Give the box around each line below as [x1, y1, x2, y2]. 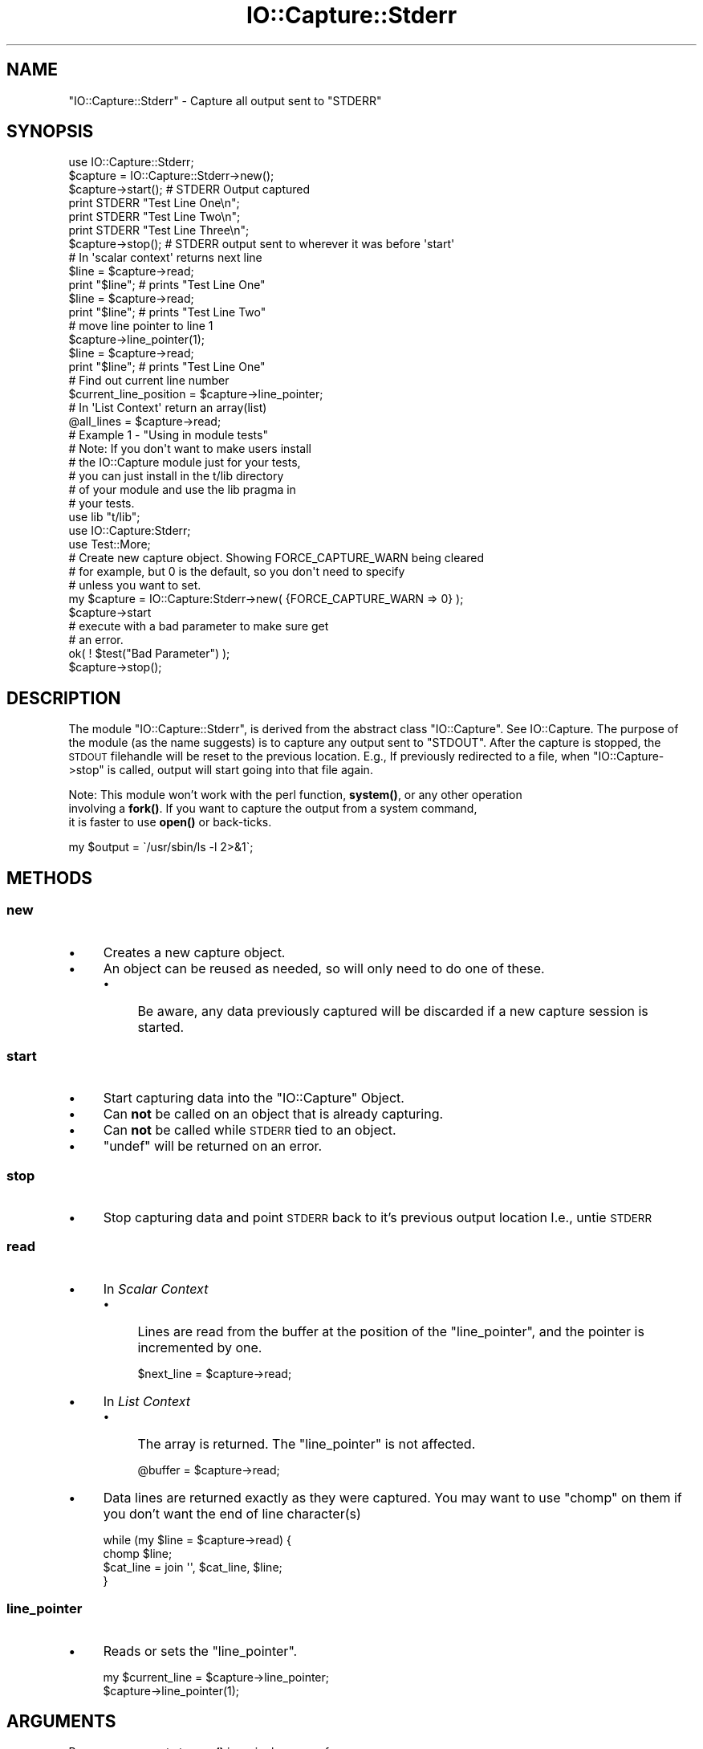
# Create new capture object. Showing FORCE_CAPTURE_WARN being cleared [68, 551, 485, 565]
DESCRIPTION [6, 687, 121, 708]
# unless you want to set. [68, 578, 201, 593]
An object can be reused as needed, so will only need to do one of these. [103, 960, 545, 976]
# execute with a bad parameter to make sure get [68, 619, 329, 634]
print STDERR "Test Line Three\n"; [68, 223, 250, 238]
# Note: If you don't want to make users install [68, 442, 311, 456]
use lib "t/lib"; [68, 510, 140, 524]
